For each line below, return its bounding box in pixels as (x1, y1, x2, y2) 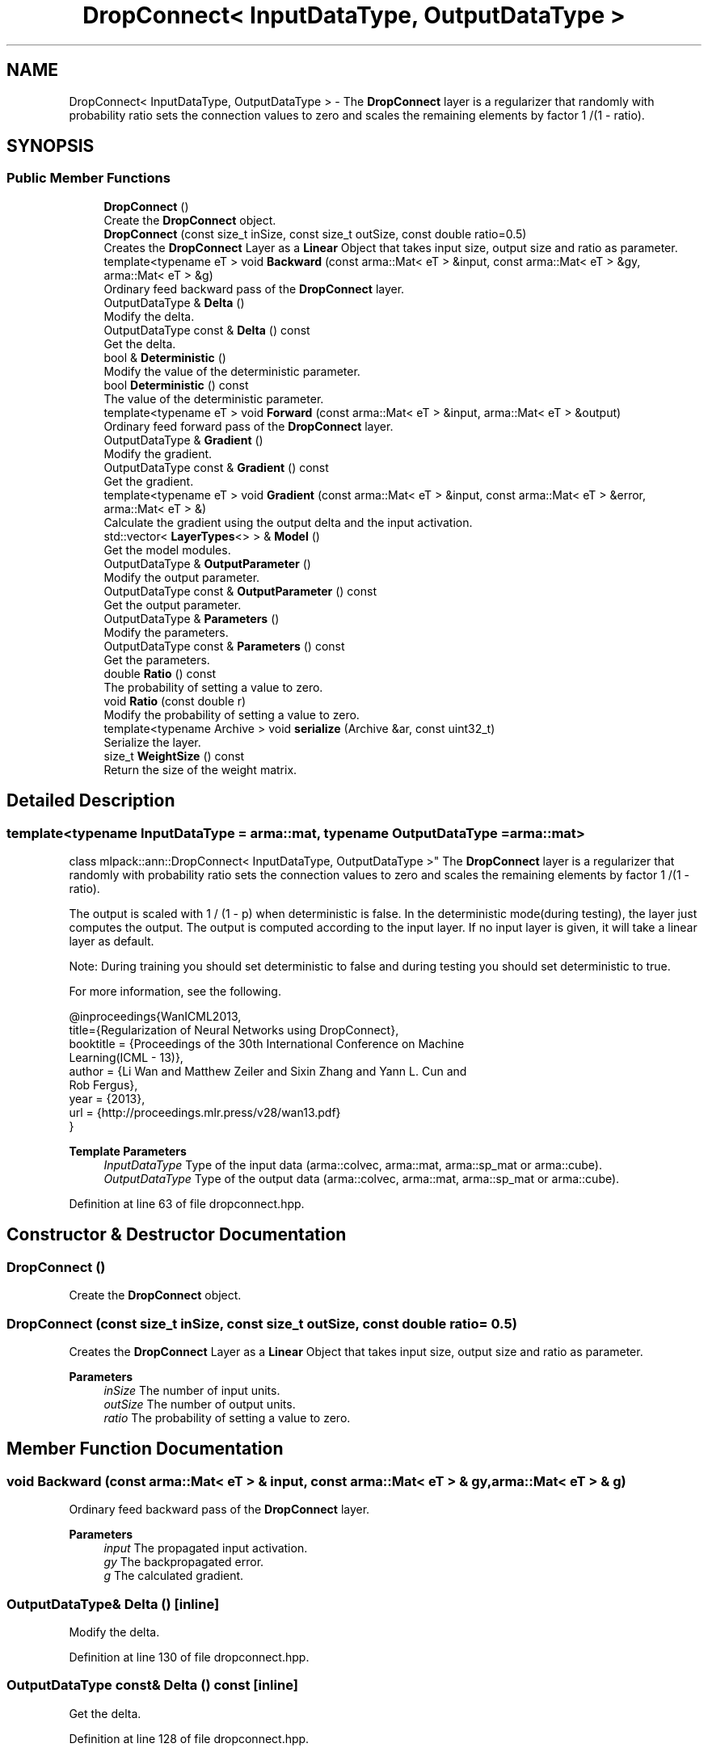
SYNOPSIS (6, 136, 95, 157)
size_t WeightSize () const (103, 748, 245, 763)
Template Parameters (69, 1144, 187, 1159)
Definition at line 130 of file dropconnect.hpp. (69, 1649, 310, 1664)
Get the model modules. (103, 542, 231, 557)
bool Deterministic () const (103, 377, 249, 392)
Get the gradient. (103, 474, 194, 488)
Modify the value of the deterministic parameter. (103, 364, 360, 378)
